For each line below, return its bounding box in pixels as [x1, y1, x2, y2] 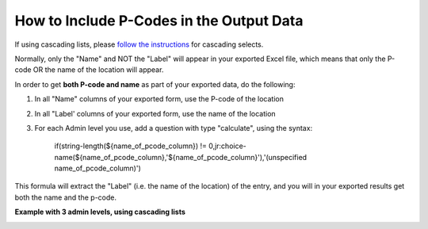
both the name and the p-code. [14, 193, 117, 202]
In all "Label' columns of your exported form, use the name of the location [34, 109, 277, 118]
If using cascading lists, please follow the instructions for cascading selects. [14, 40, 264, 49]
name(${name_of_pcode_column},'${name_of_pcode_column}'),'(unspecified [54, 152, 308, 162]
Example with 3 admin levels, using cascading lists [14, 207, 185, 217]
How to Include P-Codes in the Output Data [14, 12, 304, 29]
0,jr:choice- [208, 141, 247, 151]
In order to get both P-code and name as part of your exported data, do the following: [14, 79, 296, 89]
